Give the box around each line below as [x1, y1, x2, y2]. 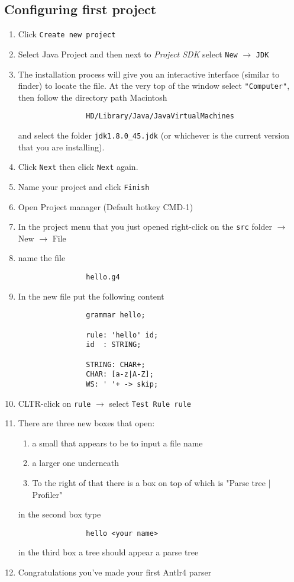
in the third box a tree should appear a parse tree [18, 546, 199, 558]
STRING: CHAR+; [86, 360, 146, 369]
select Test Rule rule [109, 397, 191, 409]
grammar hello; [86, 311, 146, 320]
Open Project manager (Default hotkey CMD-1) [18, 200, 193, 213]
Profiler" [32, 488, 63, 500]
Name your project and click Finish [18, 180, 150, 192]
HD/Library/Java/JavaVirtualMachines [86, 112, 234, 121]
